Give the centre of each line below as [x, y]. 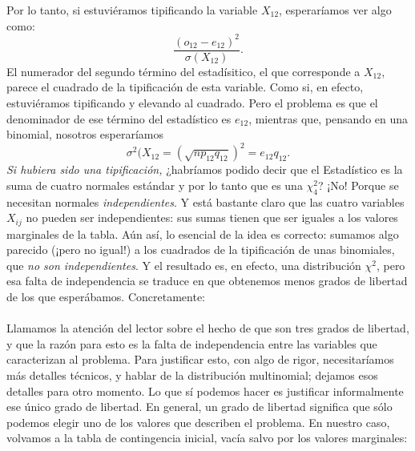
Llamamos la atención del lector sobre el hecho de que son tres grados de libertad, [208, 328]
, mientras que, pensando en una [328, 118]
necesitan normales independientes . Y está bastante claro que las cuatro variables [205, 201]
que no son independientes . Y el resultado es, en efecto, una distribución [184, 265]
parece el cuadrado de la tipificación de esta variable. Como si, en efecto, [185, 87]
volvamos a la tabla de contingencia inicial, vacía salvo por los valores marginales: [207, 438]
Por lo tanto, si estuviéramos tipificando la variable [132, 10]
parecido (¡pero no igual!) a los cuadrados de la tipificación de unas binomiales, [201, 250]
